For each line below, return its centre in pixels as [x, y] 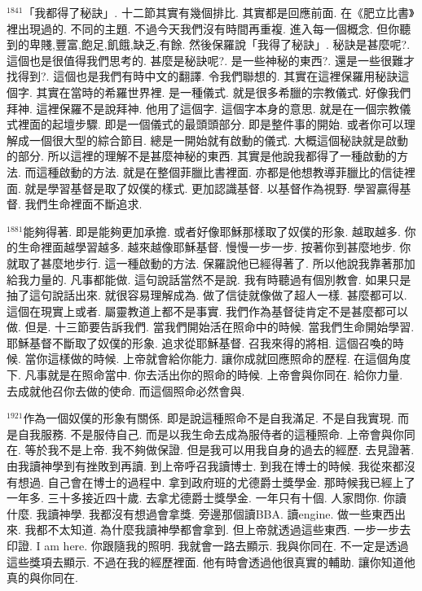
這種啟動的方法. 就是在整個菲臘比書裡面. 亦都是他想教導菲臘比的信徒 [220, 171]
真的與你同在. [42, 578]
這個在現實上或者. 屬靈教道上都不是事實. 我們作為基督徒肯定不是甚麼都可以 [208, 311]
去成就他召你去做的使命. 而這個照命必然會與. [126, 390]
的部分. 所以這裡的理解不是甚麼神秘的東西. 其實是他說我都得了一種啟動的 [202, 156]
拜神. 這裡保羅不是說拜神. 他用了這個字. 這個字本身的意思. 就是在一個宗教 [203, 108]
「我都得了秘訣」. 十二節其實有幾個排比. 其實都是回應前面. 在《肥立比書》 [219, 12]
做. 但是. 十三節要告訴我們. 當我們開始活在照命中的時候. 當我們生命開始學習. [211, 327]
